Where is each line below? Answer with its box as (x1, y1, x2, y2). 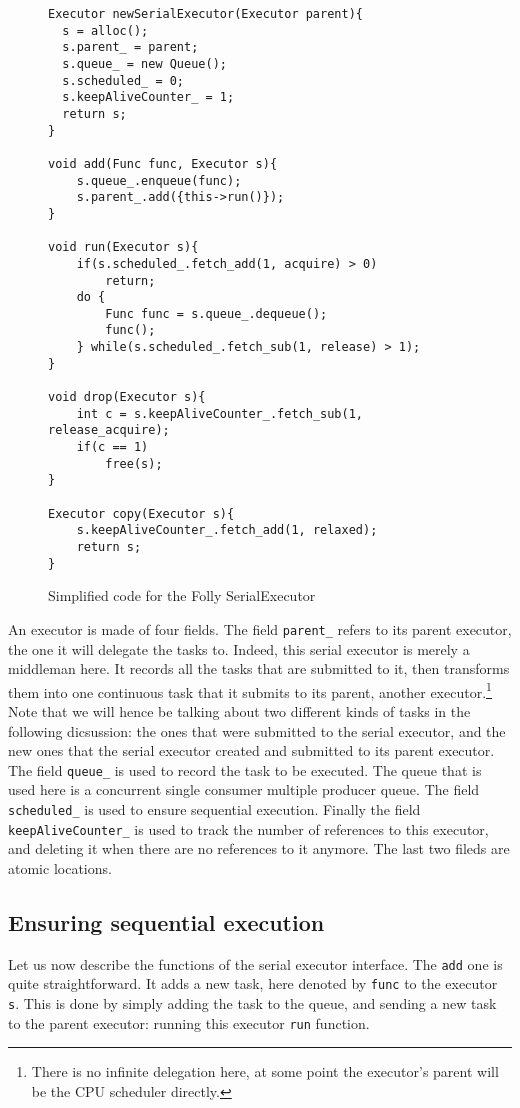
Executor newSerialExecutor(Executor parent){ (48, 7, 363, 21)
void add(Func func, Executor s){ (48, 156, 278, 171)
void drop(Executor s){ (48, 390, 206, 405)
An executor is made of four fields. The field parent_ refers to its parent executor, (8, 618, 512, 639)
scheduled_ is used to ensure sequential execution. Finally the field (8, 799, 421, 820)
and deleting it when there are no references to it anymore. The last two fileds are (8, 838, 510, 859)
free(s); (105, 456, 163, 471)
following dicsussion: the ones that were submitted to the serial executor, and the (8, 720, 506, 741)
